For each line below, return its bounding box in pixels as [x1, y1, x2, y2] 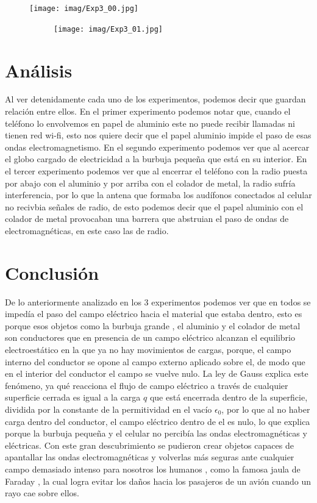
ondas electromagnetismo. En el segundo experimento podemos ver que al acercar [5, 140, 310, 153]
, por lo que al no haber [221, 403, 310, 416]
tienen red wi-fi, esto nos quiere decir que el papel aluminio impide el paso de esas [5, 129, 312, 141]
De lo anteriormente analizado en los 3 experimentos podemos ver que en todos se [5, 295, 311, 308]
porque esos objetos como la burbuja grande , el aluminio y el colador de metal [5, 319, 301, 332]
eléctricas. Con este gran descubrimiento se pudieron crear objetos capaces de [5, 438, 294, 451]
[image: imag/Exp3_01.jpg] [54, 24, 163, 34]
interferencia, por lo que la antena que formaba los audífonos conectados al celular [5, 188, 312, 201]
